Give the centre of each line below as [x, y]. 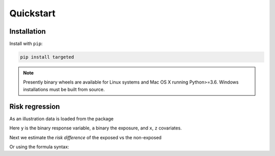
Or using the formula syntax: [39, 147]
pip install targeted [47, 57]
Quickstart [33, 13]
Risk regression [35, 106]
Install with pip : [26, 44]
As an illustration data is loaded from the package [62, 119]
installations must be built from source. [64, 89]
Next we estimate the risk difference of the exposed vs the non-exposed [86, 137]
